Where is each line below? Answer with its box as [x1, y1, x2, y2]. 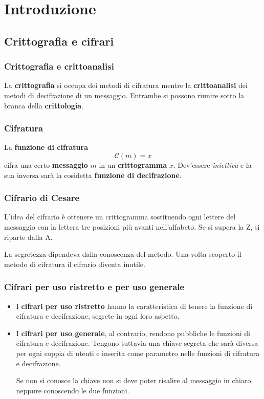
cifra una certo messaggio [4, 159, 88, 170]
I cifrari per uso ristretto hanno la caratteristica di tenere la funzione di [16, 300, 253, 311]
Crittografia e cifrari [4, 33, 114, 49]
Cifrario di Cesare [4, 191, 80, 204]
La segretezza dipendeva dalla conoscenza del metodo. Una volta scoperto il [4, 249, 241, 259]
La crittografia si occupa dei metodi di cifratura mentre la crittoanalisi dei [4, 80, 248, 91]
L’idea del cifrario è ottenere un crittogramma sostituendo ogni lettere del [4, 211, 236, 222]
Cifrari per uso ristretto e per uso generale [4, 280, 185, 293]
